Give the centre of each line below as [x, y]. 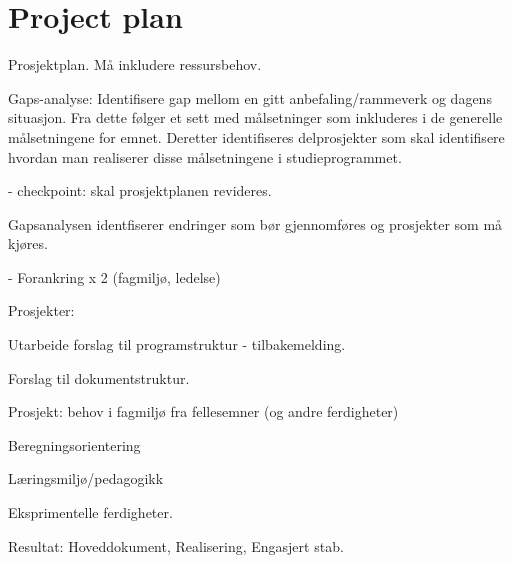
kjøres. [28, 243]
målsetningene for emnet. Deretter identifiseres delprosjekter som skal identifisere [256, 136]
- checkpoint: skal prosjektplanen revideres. [140, 190]
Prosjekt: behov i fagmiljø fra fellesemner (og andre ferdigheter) [203, 411]
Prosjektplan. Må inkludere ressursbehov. [135, 64]
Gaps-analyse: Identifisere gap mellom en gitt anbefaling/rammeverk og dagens [250, 97]
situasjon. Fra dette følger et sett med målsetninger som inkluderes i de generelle [255, 117]
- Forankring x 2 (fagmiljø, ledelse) [114, 276]
